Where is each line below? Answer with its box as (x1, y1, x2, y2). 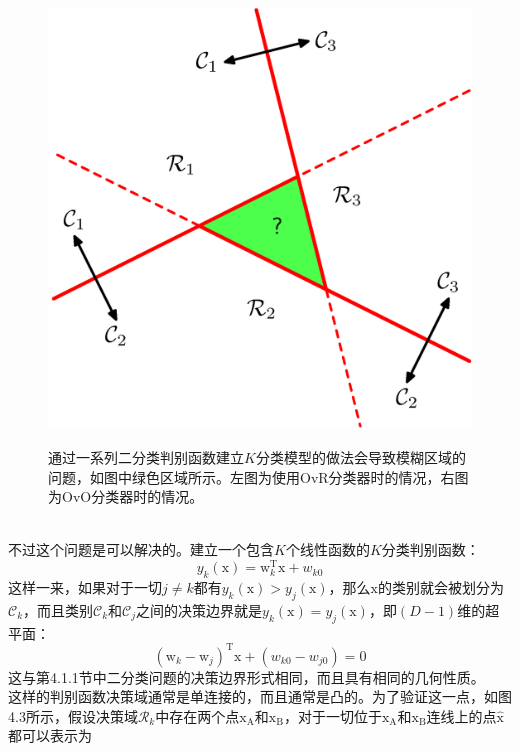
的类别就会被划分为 (378, 576, 505, 597)
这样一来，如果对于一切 (8, 576, 162, 597)
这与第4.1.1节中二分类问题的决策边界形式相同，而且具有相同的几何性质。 (8, 666, 485, 687)
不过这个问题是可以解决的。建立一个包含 (8, 539, 274, 560)
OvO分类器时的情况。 (61, 486, 204, 507)
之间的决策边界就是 (136, 599, 263, 620)
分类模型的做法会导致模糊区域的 (255, 447, 466, 468)
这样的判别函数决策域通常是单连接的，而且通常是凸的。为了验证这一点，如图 (8, 686, 512, 707)
